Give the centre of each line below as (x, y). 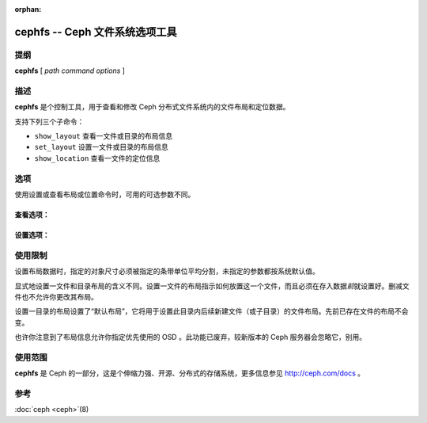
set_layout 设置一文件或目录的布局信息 (102, 147)
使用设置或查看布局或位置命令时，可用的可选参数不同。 (105, 194)
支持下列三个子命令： (49, 121)
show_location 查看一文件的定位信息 (97, 158)
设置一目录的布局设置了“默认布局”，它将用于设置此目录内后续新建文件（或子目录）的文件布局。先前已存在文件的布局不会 (212, 311)
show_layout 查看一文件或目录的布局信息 (104, 136)
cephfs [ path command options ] (70, 70)
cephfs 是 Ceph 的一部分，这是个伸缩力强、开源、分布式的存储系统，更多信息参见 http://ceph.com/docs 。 (190, 373)
